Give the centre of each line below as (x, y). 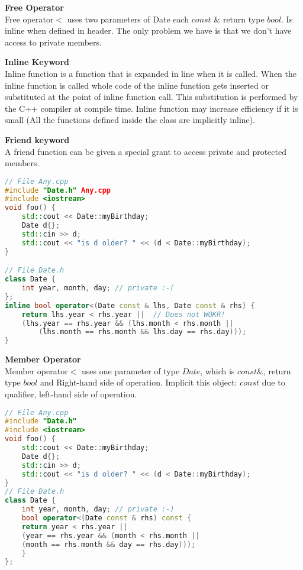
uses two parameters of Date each (128, 19)
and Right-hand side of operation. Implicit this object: (138, 382)
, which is (217, 370)
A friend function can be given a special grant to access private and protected (146, 151)
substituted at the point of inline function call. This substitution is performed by (151, 97)
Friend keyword (37, 139)
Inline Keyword (37, 62)
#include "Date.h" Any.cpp (58, 190)
